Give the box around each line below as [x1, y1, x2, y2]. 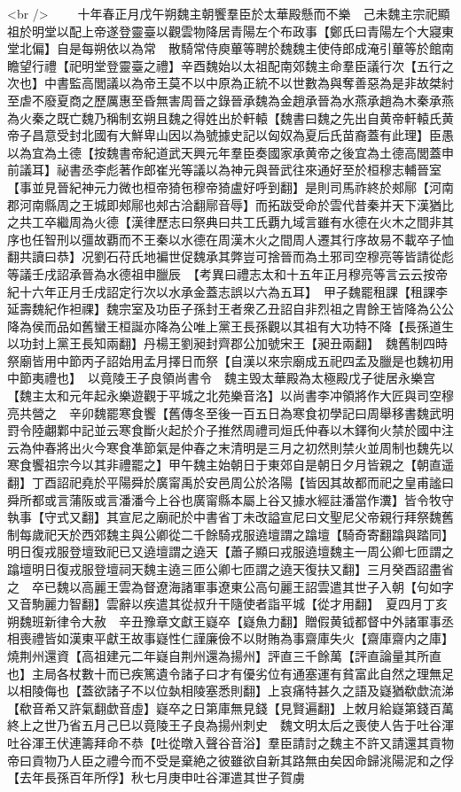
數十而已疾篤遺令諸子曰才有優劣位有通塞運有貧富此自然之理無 [81, 664, 441, 682]
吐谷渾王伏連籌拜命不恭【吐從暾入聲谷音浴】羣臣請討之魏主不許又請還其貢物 [7, 733, 454, 751]
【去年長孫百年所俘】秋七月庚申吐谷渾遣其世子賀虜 [7, 768, 305, 787]
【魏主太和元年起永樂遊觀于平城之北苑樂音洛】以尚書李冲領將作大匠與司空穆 [7, 386, 454, 405]
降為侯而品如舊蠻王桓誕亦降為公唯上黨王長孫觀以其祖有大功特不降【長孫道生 [7, 316, 454, 335]
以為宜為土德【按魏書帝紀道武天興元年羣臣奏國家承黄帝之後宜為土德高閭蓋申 [7, 143, 454, 161]
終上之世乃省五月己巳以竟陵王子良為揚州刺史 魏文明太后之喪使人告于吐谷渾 [7, 716, 454, 734]
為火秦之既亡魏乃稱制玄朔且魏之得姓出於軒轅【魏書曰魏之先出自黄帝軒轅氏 [7, 108, 441, 127]
